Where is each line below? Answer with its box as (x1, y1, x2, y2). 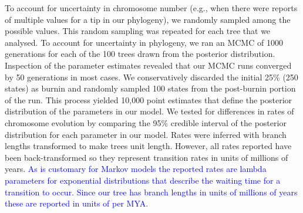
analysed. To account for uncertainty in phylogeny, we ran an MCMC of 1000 (5, 36, 283, 48)
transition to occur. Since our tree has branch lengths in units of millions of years (5, 185, 298, 198)
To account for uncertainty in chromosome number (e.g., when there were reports (5, 2, 298, 13)
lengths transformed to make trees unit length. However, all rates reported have (5, 140, 292, 152)
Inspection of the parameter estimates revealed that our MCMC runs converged (5, 59, 292, 71)
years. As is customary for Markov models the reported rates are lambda (5, 163, 267, 175)
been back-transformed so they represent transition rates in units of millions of (5, 151, 288, 163)
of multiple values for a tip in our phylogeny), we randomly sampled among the (5, 13, 291, 25)
